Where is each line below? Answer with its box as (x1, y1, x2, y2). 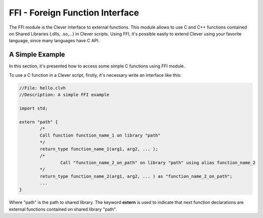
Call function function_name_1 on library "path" (39, 133, 161, 138)
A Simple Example (9, 50, 65, 59)
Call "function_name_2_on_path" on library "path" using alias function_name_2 (60, 160, 256, 165)
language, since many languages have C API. (9, 38, 100, 44)
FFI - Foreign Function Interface (9, 7, 139, 18)
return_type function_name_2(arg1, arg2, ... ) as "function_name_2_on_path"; (39, 173, 233, 179)
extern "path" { (19, 119, 58, 125)
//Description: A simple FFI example (19, 92, 110, 97)
